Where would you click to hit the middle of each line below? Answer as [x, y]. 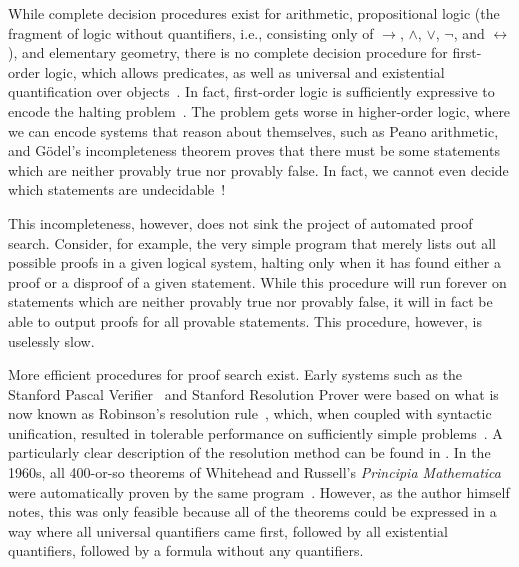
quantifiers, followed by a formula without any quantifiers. [186, 550]
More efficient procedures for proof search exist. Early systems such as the [235, 374]
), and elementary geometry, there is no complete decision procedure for [228, 52]
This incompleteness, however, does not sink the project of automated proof [240, 222]
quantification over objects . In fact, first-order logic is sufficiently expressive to [251, 91]
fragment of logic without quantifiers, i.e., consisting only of [191, 32]
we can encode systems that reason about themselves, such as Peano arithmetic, [253, 130]
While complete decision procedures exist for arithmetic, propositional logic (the [254, 13]
